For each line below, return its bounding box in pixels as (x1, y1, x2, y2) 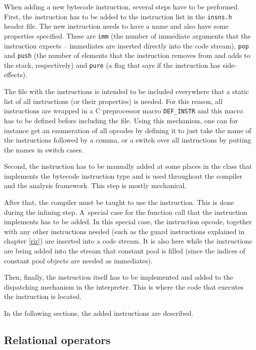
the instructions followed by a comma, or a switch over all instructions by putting (4, 135, 252, 145)
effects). (4, 69, 28, 80)
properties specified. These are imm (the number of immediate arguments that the (4, 30, 251, 41)
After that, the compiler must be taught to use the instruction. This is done (4, 197, 234, 207)
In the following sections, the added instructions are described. (4, 308, 194, 318)
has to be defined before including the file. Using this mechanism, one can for (4, 115, 238, 125)
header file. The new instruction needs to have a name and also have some (4, 21, 229, 31)
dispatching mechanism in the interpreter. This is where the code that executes (4, 281, 244, 292)
